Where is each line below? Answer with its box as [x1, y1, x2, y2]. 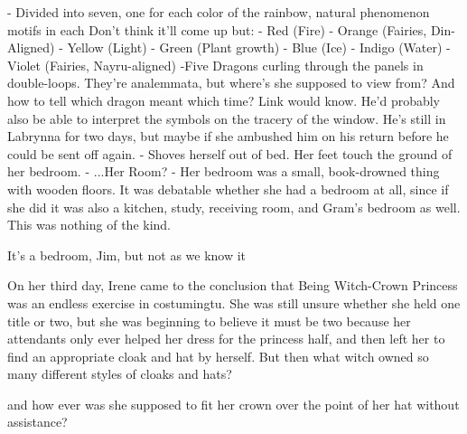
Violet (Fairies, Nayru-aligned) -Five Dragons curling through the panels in [7, 55, 424, 74]
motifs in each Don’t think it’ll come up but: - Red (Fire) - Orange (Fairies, [7, 20, 427, 39]
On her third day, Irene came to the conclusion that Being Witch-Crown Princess [7, 276, 458, 295]
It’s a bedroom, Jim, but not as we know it [7, 245, 247, 264]
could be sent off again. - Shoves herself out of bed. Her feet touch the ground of [7, 144, 453, 163]
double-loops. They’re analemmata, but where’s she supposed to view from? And [7, 73, 455, 92]
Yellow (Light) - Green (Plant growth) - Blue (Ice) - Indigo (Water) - [67, 38, 451, 57]
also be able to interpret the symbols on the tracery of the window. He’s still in [7, 108, 446, 127]
